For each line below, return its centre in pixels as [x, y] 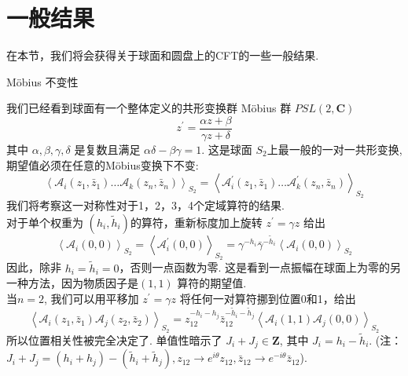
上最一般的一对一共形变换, [334, 149]
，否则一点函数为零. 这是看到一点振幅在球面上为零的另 [260, 267]
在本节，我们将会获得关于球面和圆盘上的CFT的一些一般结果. [163, 55]
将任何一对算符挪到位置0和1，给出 [268, 298]
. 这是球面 [227, 149]
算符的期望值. [212, 283]
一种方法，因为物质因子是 [72, 283]
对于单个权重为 [45, 222]
